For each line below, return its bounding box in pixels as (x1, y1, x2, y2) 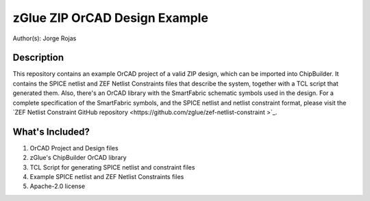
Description (12, 52, 64, 64)
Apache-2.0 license (29, 182, 86, 191)
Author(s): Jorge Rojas (12, 34, 77, 42)
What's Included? (12, 126, 90, 137)
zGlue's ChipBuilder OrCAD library (29, 154, 127, 162)
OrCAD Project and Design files (29, 144, 119, 152)
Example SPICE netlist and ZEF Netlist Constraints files (29, 173, 184, 181)
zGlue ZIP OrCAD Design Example (12, 10, 209, 25)
